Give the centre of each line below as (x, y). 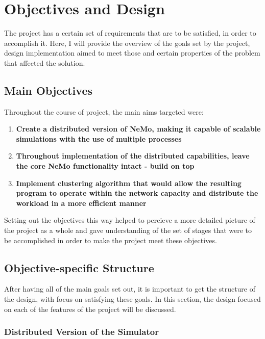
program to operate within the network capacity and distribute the (137, 193)
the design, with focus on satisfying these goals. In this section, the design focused (132, 299)
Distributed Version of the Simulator (81, 332)
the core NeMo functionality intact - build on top (105, 166)
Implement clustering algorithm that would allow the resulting (129, 183)
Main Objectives (48, 90)
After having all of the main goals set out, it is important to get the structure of (130, 289)
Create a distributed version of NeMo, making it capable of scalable (138, 129)
